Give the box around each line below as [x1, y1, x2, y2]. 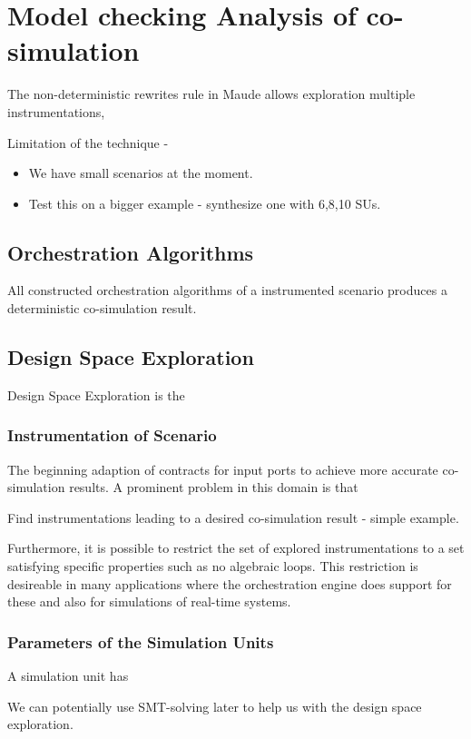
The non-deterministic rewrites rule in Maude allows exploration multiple [7, 84, 416, 103]
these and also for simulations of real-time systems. [7, 592, 291, 611]
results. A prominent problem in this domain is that [69, 478, 358, 497]
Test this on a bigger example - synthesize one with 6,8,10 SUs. [28, 193, 381, 212]
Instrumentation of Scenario [7, 424, 217, 447]
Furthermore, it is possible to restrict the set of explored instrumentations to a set [7, 538, 465, 557]
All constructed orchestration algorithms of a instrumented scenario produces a [7, 281, 447, 300]
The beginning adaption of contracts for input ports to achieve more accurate [7, 459, 438, 478]
